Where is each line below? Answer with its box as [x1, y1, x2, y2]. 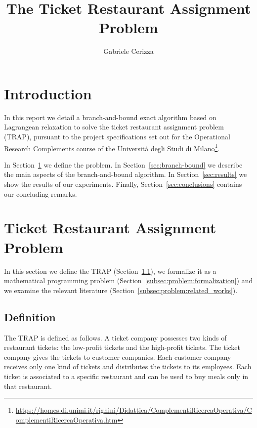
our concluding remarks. [4, 188, 77, 199]
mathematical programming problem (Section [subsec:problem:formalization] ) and [4, 275, 253, 286]
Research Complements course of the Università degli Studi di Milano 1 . [4, 141, 220, 153]
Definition [4, 309, 56, 324]
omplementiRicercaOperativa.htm [15, 414, 118, 425]
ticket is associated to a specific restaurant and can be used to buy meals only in [4, 371, 249, 381]
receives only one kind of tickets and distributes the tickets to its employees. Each [4, 361, 252, 372]
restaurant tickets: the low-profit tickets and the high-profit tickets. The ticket [4, 342, 240, 352]
